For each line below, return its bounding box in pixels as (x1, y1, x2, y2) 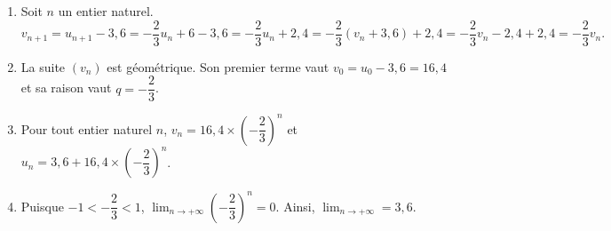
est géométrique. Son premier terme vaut (107, 57, 329, 76)
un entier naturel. (58, 2, 154, 20)
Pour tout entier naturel (20, 119, 153, 138)
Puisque (20, 196, 64, 215)
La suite (20, 57, 66, 76)
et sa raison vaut (20, 78, 112, 97)
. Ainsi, (275, 196, 315, 215)
